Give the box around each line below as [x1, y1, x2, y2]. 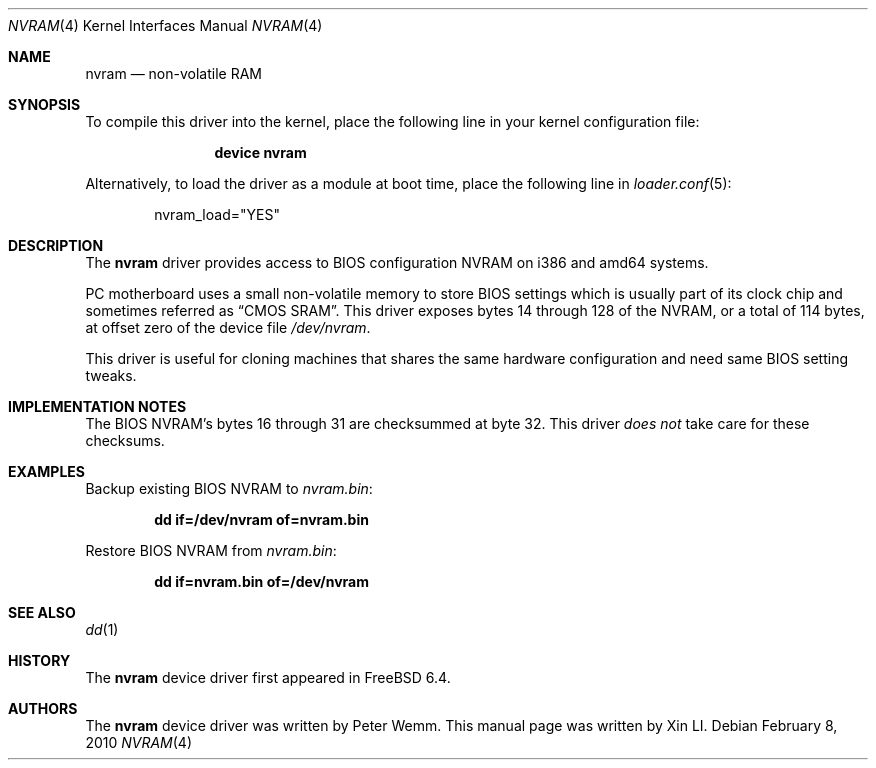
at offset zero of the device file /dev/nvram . [85, 319, 371, 336]
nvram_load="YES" [154, 206, 280, 223]
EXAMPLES [8, 463, 85, 480]
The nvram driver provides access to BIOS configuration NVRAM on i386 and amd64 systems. [85, 254, 709, 271]
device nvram [214, 144, 307, 161]
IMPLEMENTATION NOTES [8, 398, 187, 415]
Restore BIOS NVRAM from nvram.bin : [85, 542, 337, 559]
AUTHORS [8, 700, 78, 717]
